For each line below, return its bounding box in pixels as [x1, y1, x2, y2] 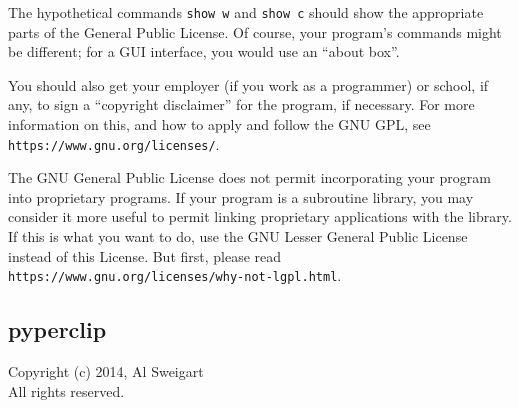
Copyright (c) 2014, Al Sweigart [8, 361, 204, 382]
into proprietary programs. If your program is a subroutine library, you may [8, 186, 474, 207]
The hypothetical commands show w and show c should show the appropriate [8, 2, 484, 22]
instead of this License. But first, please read [8, 245, 282, 266]
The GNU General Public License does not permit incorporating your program [8, 167, 491, 188]
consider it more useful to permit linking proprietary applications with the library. [8, 206, 512, 227]
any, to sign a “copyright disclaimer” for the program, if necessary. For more [8, 94, 475, 115]
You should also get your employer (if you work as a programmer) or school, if [8, 74, 489, 95]
